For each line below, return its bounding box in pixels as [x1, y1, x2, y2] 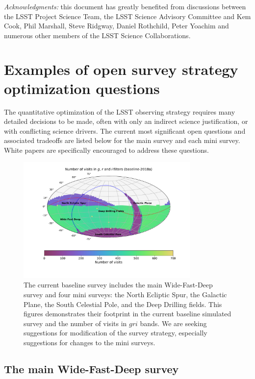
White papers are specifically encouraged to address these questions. [4, 145, 209, 155]
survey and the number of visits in [24, 318, 127, 328]
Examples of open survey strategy [4, 59, 238, 79]
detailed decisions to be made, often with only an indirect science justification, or [4, 116, 248, 126]
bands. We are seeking [140, 318, 207, 328]
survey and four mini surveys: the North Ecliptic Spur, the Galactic [24, 289, 227, 299]
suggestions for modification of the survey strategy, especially [24, 328, 207, 338]
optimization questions [4, 78, 160, 98]
